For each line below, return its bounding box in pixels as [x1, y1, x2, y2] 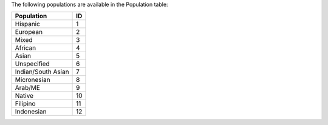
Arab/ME [15, 84, 41, 92]
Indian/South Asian [15, 67, 69, 76]
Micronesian [15, 76, 51, 84]
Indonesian [15, 107, 47, 116]
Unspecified [15, 59, 50, 68]
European [15, 28, 43, 36]
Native [15, 92, 33, 100]
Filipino [15, 100, 36, 108]
